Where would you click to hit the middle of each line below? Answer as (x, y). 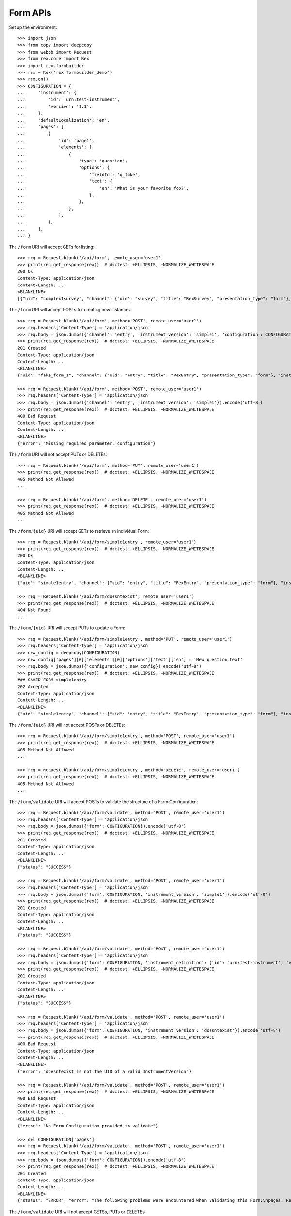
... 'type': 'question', (73, 161)
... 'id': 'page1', (56, 140)
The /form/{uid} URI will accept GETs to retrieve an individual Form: (79, 531)
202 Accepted (33, 687)
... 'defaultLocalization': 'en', (64, 120)
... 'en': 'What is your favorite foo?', (103, 188)
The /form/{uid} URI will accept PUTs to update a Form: (67, 628)
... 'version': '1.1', (55, 106)
